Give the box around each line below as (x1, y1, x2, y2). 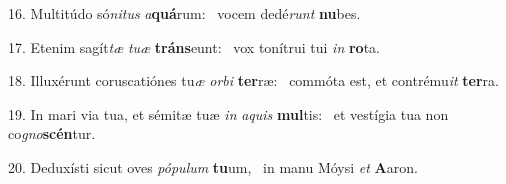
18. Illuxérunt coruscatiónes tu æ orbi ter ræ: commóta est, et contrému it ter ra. (8, 70, 499, 91)
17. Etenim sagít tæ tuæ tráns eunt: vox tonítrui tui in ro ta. (8, 36, 380, 57)
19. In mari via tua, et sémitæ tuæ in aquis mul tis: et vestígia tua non (8, 103, 449, 124)
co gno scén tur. (8, 123, 96, 144)
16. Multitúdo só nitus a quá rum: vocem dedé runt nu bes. (8, 3, 361, 23)
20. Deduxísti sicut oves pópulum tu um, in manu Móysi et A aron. (8, 156, 418, 177)
